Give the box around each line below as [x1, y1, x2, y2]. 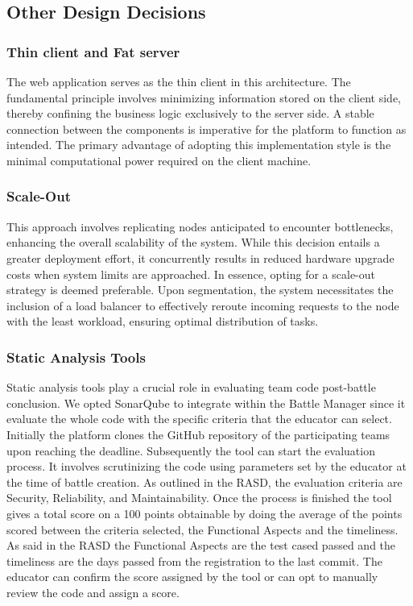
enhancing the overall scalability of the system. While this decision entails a [6, 234, 380, 251]
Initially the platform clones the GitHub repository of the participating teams [6, 425, 390, 442]
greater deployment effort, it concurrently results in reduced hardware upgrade [6, 249, 394, 266]
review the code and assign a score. [6, 583, 180, 600]
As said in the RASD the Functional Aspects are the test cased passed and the [6, 537, 396, 554]
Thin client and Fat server [6, 41, 180, 61]
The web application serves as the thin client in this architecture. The [6, 73, 351, 89]
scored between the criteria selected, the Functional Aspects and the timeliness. [6, 521, 399, 538]
